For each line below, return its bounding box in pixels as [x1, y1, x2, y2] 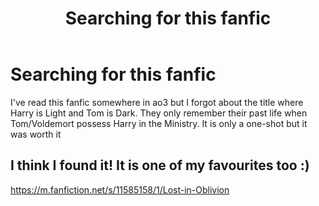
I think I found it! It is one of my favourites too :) [10, 157, 310, 174]
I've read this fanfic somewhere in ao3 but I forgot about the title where [10, 96, 304, 108]
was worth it [10, 128, 62, 140]
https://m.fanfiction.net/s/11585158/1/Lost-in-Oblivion [10, 183, 230, 196]
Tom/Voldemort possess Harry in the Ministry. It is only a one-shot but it [10, 117, 308, 129]
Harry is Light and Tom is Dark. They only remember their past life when [10, 107, 308, 119]
